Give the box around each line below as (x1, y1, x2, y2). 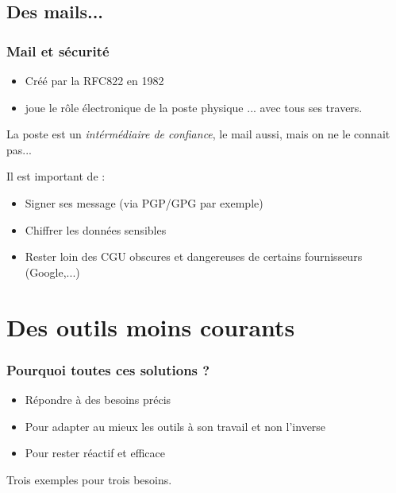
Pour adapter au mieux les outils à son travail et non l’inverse (25, 417, 326, 434)
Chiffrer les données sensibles (25, 221, 167, 238)
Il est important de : (6, 168, 106, 184)
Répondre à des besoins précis (25, 390, 171, 407)
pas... (6, 141, 32, 157)
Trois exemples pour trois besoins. (6, 471, 172, 487)
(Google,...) (25, 263, 80, 280)
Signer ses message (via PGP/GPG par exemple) (25, 194, 263, 211)
